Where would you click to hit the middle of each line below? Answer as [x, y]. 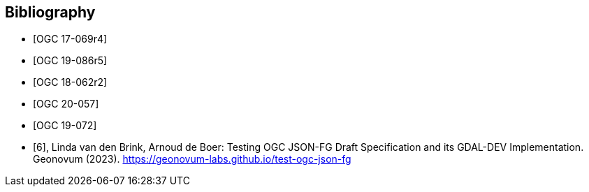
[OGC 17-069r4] [70, 39]
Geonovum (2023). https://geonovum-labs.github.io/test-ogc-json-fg [192, 159]
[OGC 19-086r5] [70, 61]
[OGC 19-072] [65, 126]
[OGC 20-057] [66, 104]
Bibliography [50, 12]
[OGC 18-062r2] [70, 82]
